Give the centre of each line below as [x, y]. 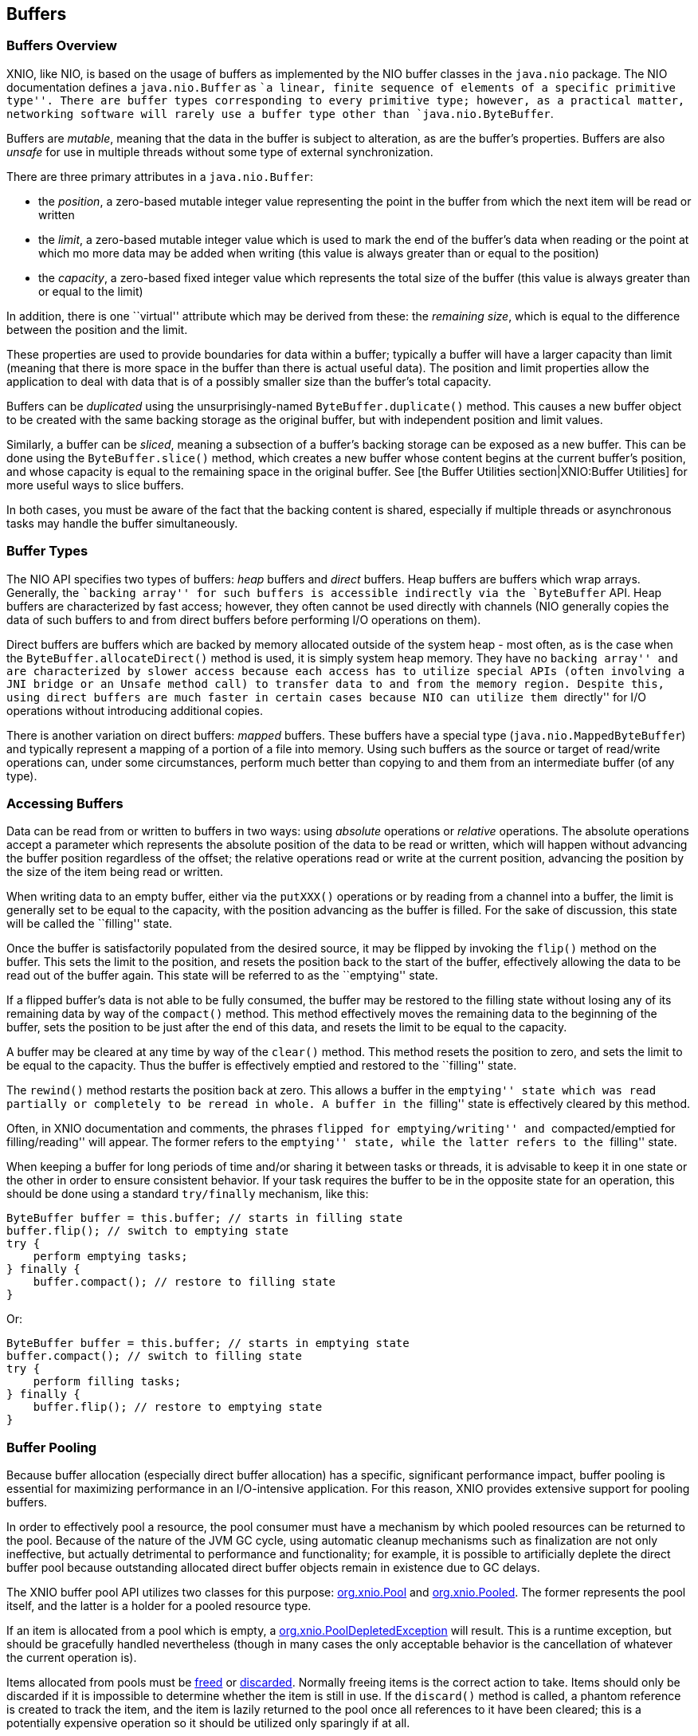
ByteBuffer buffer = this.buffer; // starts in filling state [205, 1218]
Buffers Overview [62, 46]
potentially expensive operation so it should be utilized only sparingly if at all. [208, 1723]
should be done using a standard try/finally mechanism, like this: [188, 1194]
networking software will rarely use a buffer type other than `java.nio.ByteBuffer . [280, 113]
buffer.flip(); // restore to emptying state [178, 1407]
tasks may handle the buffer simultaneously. [122, 523]
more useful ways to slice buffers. [95, 485]
